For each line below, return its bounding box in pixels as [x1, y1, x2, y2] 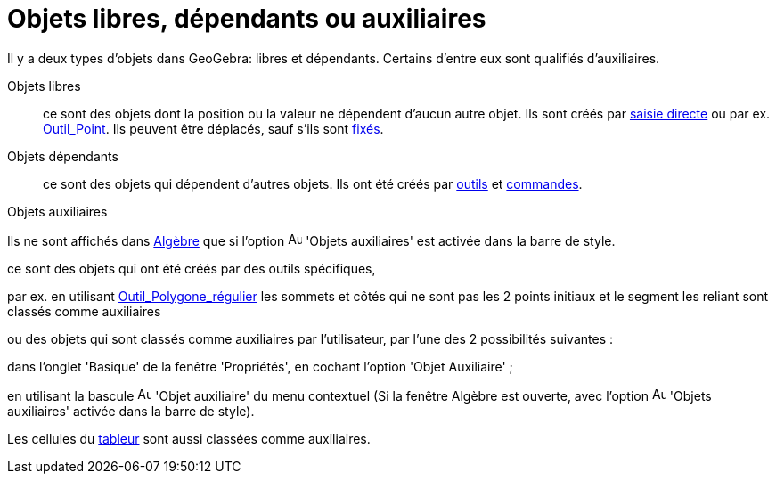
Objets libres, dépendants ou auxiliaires [7, 4, 486, 34]
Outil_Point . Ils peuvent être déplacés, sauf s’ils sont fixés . [43, 120, 384, 136]
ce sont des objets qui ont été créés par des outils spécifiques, [7, 260, 376, 276]
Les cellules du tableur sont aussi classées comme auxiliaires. [7, 430, 371, 446]
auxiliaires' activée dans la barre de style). [7, 403, 255, 419]
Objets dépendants [7, 148, 118, 164]
